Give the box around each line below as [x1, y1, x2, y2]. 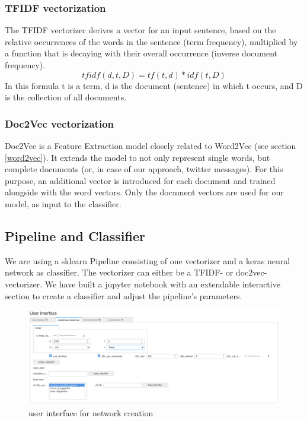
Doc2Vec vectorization [5, 116, 114, 131]
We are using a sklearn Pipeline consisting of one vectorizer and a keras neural [5, 254, 290, 267]
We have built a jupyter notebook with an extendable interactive [44, 277, 280, 290]
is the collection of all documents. [5, 91, 127, 103]
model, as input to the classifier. [5, 197, 121, 210]
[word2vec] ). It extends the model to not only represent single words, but [5, 151, 270, 163]
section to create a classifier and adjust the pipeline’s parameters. [5, 289, 242, 302]
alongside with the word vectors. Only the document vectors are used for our [5, 186, 284, 198]
